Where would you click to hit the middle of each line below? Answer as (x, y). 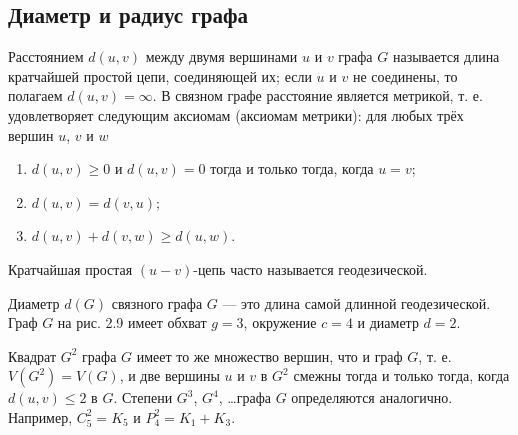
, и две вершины (169, 375)
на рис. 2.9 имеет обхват (132, 322)
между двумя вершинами (221, 56)
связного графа (157, 302)
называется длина (446, 56)
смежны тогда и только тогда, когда (401, 375)
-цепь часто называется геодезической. (310, 268)
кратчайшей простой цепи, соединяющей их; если (160, 75)
